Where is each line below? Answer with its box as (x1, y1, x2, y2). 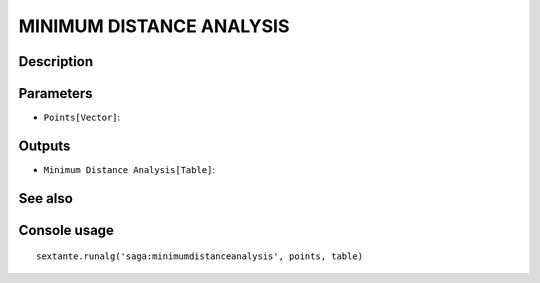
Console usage (18, 221, 115, 239)
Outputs (18, 137, 71, 154)
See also (18, 190, 74, 207)
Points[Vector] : (43, 111, 121, 124)
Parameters (18, 85, 93, 102)
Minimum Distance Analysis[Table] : (43, 163, 215, 175)
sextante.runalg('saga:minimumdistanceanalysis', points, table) (36, 251, 364, 262)
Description (18, 53, 94, 70)
